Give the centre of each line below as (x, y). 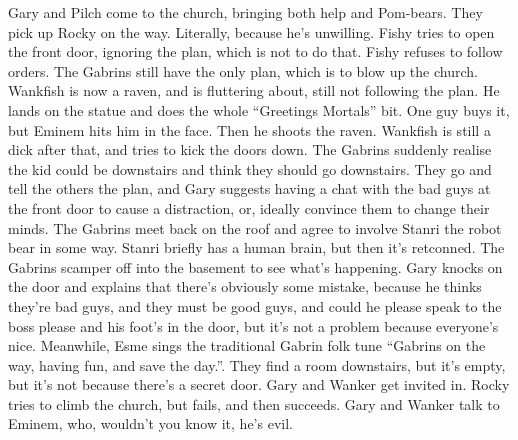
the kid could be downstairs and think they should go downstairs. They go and (250, 168)
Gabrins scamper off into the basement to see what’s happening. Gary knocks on (255, 266)
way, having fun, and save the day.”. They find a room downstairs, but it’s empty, (257, 364)
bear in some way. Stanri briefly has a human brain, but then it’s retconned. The (256, 247)
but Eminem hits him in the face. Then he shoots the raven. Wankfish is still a (249, 129)
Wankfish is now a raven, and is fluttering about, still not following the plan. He (254, 90)
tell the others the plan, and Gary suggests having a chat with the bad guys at (249, 188)
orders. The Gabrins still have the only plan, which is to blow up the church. (243, 70)
